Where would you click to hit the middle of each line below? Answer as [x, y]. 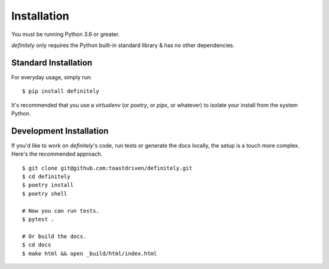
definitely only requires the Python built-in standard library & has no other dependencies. [123, 45]
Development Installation [60, 131]
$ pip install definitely [61, 91]
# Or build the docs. [54, 236]
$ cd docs [37, 245]
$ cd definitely [46, 177]
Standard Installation [52, 63]
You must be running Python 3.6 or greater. [65, 34]
